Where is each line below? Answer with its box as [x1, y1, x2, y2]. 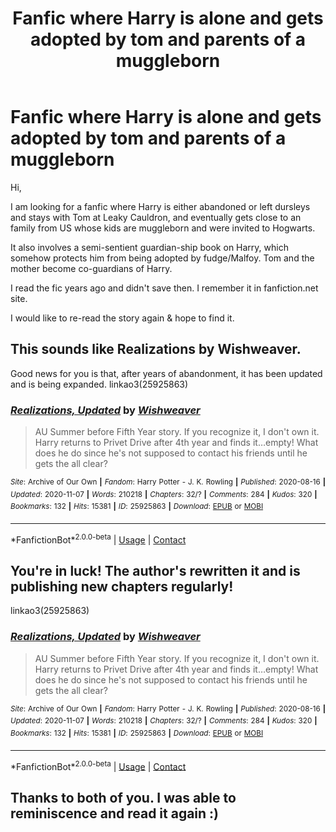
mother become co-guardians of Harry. [10, 262, 173, 274]
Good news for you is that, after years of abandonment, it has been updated [10, 367, 323, 379]
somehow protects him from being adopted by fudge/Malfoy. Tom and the [10, 252, 315, 264]
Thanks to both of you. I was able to [10, 789, 237, 806]
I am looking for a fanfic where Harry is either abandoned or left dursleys [10, 200, 311, 212]
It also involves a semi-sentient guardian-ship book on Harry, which [10, 241, 289, 253]
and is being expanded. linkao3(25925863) [10, 378, 189, 390]
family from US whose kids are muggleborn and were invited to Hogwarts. [10, 222, 316, 234]
